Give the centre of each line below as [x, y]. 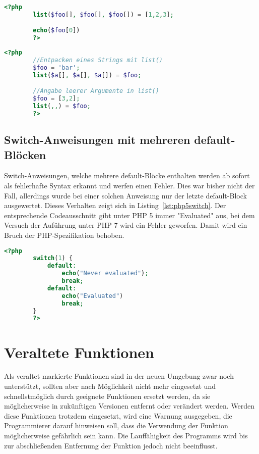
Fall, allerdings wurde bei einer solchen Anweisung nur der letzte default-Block [125, 195]
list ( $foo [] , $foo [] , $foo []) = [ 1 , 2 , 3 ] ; [103, 14]
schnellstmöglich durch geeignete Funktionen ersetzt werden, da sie [107, 396]
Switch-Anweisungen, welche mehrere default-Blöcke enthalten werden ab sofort [127, 175]
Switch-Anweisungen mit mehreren [97, 140]
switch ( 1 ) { [53, 258]
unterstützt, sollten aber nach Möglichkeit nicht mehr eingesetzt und [110, 386]
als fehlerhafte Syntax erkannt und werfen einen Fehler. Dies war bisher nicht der [129, 185]
